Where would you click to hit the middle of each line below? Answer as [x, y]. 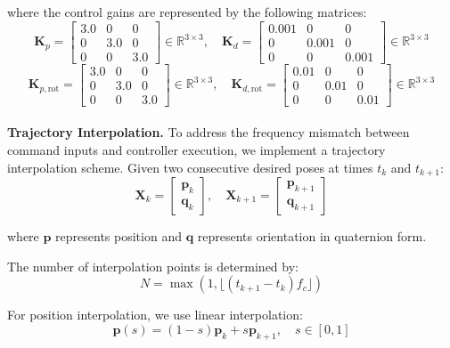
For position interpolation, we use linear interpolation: [155, 315]
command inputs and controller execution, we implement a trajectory [196, 149]
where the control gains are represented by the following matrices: [187, 12]
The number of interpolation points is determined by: [153, 266]
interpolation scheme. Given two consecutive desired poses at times [190, 167]
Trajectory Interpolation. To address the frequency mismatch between [209, 132]
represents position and [119, 236]
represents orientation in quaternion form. [312, 236]
